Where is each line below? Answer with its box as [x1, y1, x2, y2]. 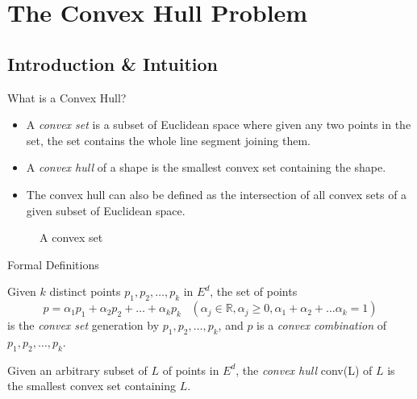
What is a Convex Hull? [7, 89, 127, 106]
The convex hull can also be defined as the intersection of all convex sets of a [26, 185, 407, 202]
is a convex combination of [256, 317, 386, 334]
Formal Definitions [7, 256, 99, 272]
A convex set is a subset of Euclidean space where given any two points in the [26, 116, 411, 133]
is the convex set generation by [7, 317, 160, 334]
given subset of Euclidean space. [26, 202, 186, 218]
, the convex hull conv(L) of [236, 361, 373, 378]
